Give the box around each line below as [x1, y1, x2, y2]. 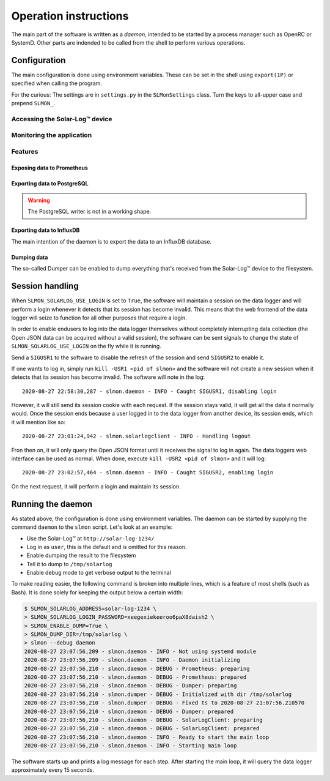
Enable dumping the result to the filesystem [26, 551, 136, 559]
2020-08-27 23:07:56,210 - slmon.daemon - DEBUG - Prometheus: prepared [24, 673, 247, 681]
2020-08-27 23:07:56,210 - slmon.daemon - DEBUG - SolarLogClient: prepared [24, 725, 260, 732]
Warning [28, 196, 50, 204]
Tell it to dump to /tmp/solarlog [26, 560, 112, 567]
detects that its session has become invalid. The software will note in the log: [11, 373, 205, 381]
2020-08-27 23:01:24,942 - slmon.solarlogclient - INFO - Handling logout [22, 433, 251, 440]
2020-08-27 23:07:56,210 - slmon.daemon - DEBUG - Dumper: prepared [24, 708, 234, 715]
